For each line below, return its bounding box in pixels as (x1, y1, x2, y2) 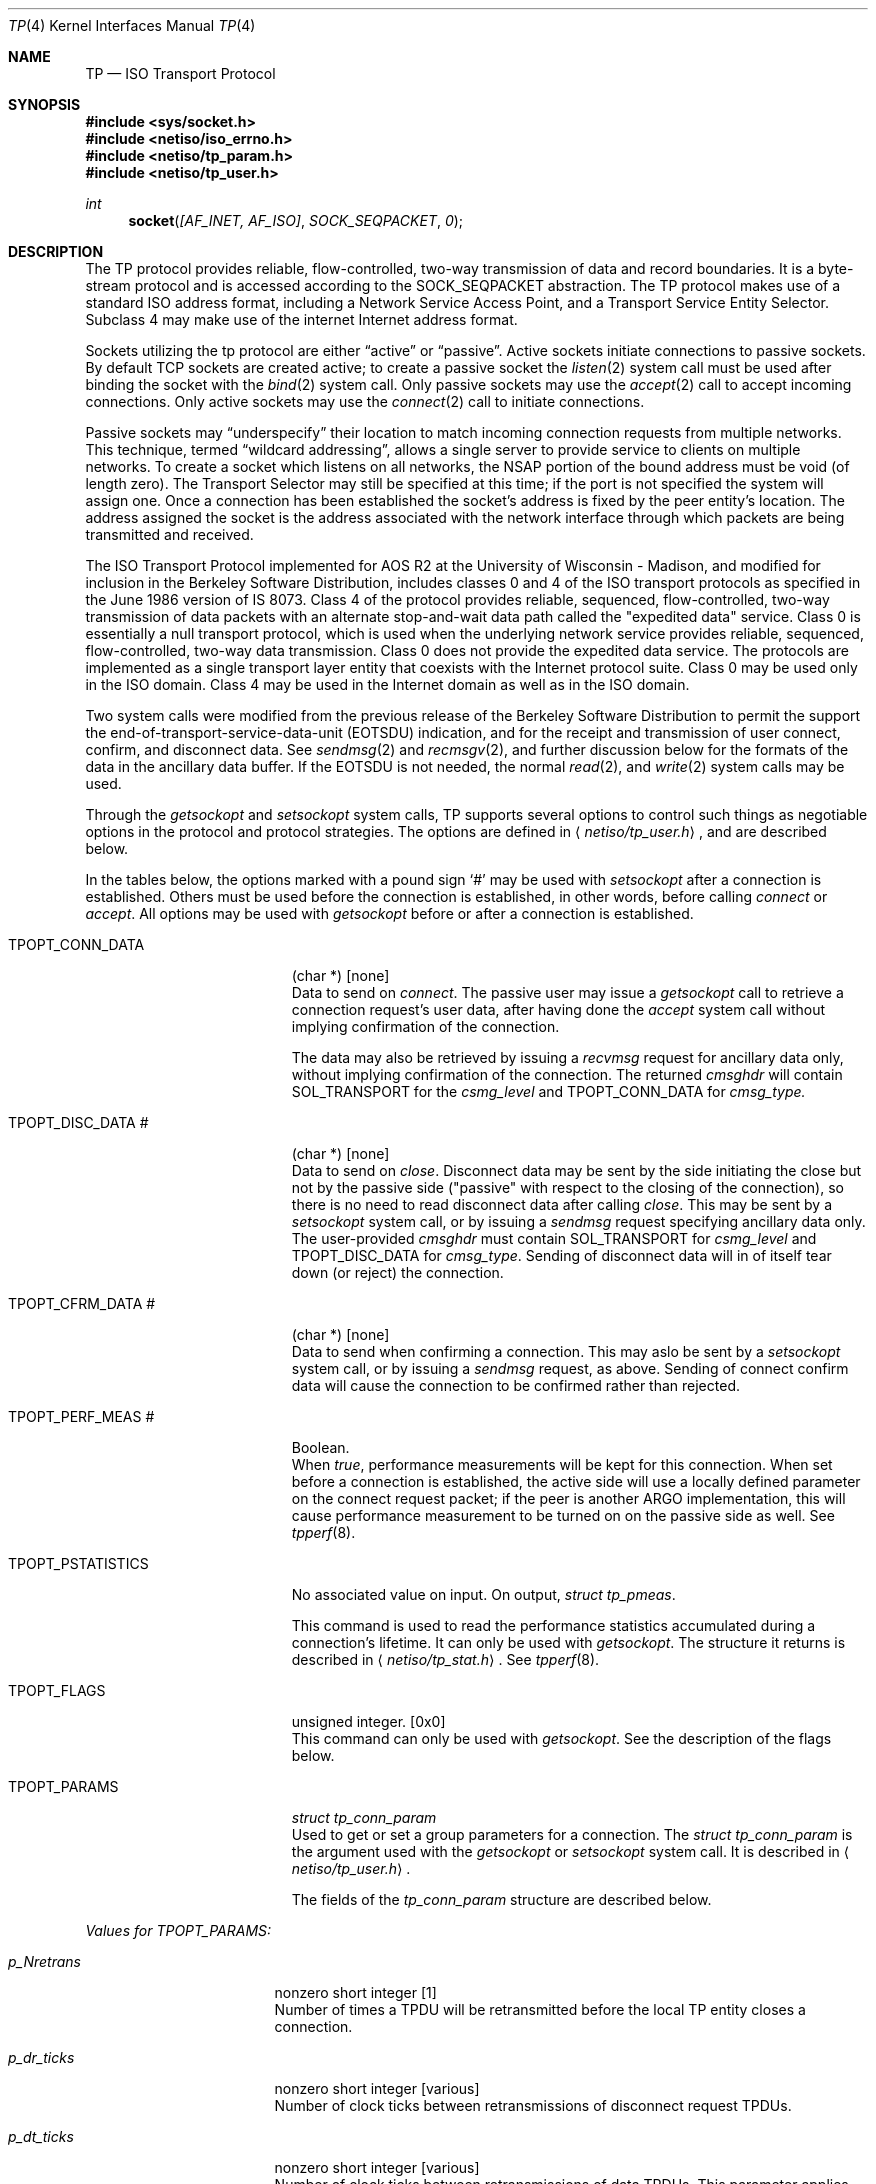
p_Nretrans (8, 1953, 81, 1970)
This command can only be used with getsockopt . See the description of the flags (291, 1730, 832, 1747)
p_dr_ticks (8, 2049, 75, 2066)
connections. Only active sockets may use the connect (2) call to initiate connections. (85, 393, 645, 410)
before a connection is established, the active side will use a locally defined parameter (291, 1473, 861, 1490)
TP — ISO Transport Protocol (85, 65, 276, 82)
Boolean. (291, 1439, 350, 1456)
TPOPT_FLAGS (8, 1682, 106, 1699)
